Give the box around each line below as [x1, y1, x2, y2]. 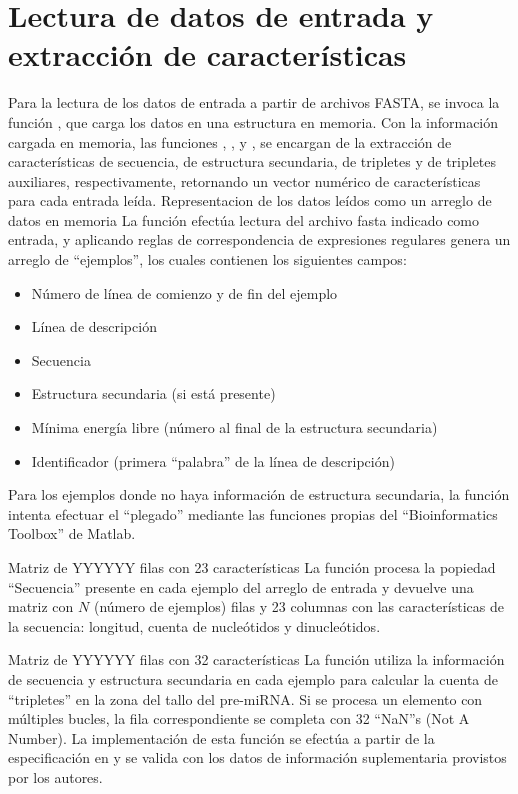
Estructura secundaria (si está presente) [31, 383, 276, 404]
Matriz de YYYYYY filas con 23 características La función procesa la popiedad [8, 557, 496, 577]
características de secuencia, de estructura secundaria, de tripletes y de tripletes [8, 151, 497, 172]
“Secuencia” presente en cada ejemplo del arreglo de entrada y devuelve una [8, 576, 474, 597]
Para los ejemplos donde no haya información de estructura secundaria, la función [8, 484, 510, 505]
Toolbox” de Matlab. [8, 523, 136, 544]
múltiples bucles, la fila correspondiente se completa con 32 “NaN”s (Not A [8, 708, 470, 729]
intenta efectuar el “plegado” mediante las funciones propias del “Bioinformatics [8, 503, 498, 524]
